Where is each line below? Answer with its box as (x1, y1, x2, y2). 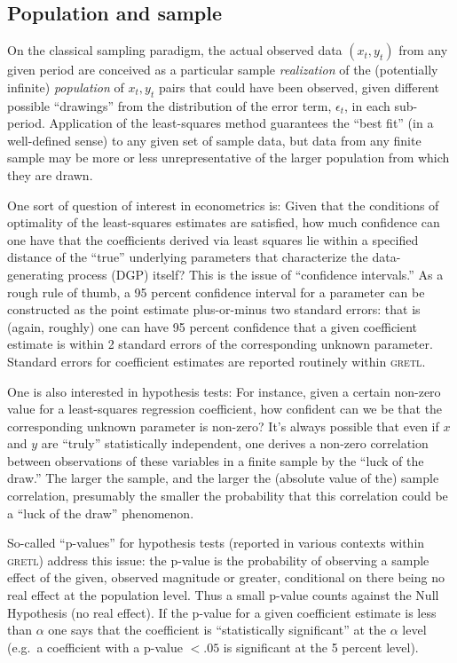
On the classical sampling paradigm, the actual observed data (7, 41, 343, 59)
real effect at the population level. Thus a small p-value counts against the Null (7, 586, 439, 604)
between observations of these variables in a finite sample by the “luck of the (7, 451, 424, 470)
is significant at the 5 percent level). (223, 637, 419, 656)
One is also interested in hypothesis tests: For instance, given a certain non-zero (7, 382, 441, 400)
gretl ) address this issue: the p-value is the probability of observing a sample (7, 550, 429, 569)
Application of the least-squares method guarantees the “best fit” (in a (49, 114, 434, 132)
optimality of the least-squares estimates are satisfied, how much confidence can (7, 213, 440, 232)
